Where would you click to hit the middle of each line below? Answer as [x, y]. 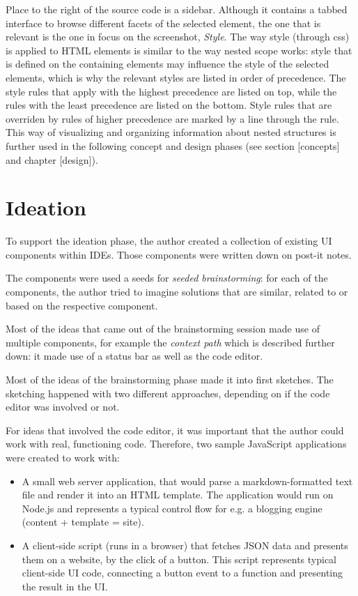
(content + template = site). [83, 522]
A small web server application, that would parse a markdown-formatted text [187, 481]
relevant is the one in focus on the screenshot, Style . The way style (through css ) [178, 37]
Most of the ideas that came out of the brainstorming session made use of [163, 329]
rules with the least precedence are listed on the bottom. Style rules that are [169, 105]
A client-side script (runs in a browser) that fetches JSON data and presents [185, 545]
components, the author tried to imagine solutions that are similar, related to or [177, 292]
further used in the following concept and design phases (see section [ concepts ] [173, 145]
